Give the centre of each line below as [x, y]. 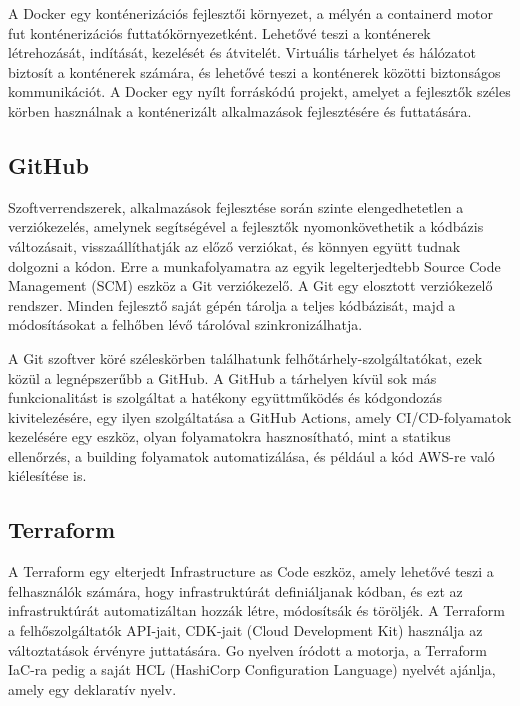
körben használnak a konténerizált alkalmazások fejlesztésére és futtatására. [240, 110]
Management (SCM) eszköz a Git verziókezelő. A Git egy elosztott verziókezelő [250, 285]
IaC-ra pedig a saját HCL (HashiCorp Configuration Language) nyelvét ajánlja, [252, 669]
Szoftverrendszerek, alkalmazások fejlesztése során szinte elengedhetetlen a [236, 206]
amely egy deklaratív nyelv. [92, 688]
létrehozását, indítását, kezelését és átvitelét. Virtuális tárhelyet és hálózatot [242, 52]
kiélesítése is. [47, 475]
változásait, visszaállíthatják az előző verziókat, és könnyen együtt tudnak [234, 245]
